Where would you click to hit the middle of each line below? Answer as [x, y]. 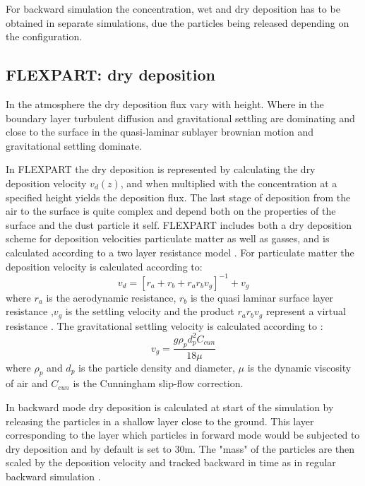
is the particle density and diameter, [157, 367]
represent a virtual [306, 311]
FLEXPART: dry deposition [110, 75]
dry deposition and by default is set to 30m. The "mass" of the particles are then [180, 448]
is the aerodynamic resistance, [111, 297]
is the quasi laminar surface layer [262, 297]
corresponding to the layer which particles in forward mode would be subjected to [183, 435]
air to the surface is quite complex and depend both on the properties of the [171, 211]
